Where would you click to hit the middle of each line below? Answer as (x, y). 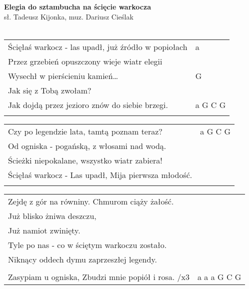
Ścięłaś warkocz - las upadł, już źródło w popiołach (98, 46)
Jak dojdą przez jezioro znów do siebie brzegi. (88, 104)
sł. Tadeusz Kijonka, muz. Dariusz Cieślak (69, 16)
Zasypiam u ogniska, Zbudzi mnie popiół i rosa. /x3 (99, 276)
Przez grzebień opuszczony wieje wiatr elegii (85, 61)
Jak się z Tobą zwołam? (50, 90)
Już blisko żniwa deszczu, (52, 215)
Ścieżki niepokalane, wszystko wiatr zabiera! (85, 160)
